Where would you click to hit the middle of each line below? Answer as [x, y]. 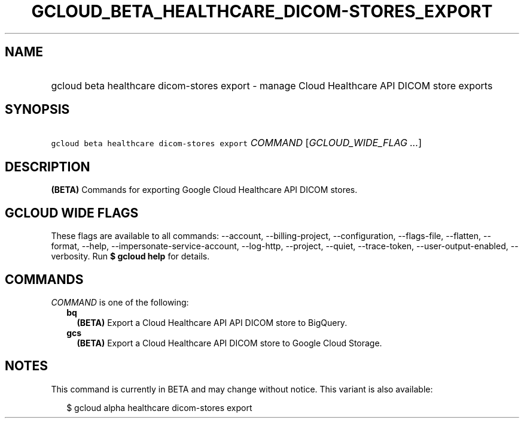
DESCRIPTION [48, 167]
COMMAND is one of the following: [120, 302]
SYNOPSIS [37, 110]
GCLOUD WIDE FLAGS [72, 213]
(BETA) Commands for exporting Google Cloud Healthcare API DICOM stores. [204, 190]
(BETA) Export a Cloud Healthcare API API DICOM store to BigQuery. [212, 322]
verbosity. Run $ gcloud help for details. [130, 256]
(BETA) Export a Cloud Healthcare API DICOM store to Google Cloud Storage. [229, 343]
